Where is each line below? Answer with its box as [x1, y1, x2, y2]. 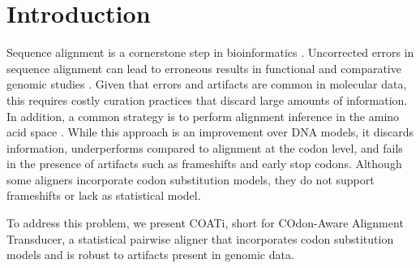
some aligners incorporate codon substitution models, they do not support [6, 171, 375, 188]
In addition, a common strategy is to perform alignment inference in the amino [6, 107, 400, 124]
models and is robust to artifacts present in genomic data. [6, 246, 294, 263]
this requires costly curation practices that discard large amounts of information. [6, 91, 408, 108]
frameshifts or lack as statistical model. [6, 187, 201, 204]
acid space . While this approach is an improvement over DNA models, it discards [6, 123, 414, 140]
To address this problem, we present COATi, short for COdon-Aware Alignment [6, 214, 404, 231]
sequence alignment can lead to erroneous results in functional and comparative [6, 59, 401, 76]
